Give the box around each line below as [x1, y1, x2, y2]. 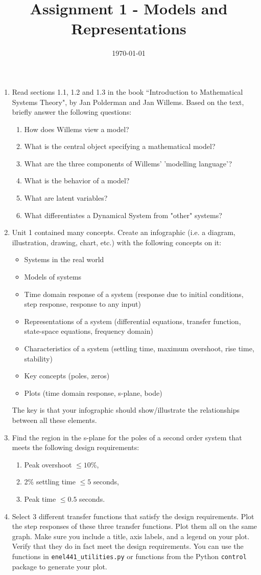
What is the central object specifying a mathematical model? [24, 141, 216, 152]
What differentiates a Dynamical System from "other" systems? [24, 209, 222, 220]
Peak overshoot [24, 459, 72, 470]
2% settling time [24, 476, 76, 487]
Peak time [24, 493, 56, 504]
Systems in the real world [24, 254, 104, 265]
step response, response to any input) [24, 299, 141, 309]
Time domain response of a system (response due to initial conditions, [24, 288, 244, 299]
